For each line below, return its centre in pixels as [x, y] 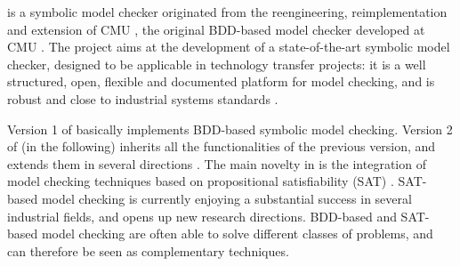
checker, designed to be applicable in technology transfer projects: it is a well [217, 64]
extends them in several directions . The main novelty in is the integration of [217, 163]
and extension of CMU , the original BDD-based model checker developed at [216, 29]
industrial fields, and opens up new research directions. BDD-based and [202, 216]
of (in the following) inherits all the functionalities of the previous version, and [222, 146]
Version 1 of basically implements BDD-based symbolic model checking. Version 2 [230, 129]
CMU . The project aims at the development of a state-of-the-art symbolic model [229, 47]
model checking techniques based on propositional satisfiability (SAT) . [201, 181]
